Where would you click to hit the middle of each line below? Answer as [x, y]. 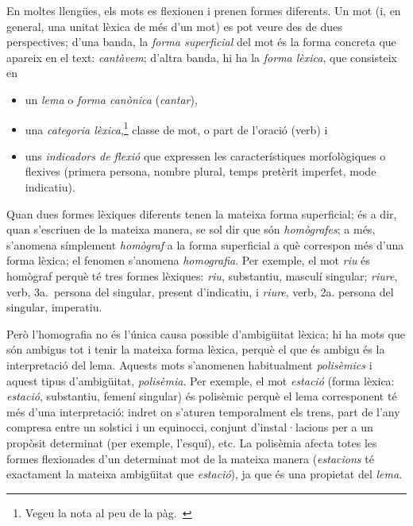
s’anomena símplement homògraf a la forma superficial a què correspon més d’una [205, 244]
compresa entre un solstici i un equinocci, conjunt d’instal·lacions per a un [190, 427]
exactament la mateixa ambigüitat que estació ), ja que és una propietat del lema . [205, 474]
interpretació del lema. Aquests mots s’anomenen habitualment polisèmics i [189, 364]
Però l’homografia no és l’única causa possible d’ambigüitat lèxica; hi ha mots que [206, 333]
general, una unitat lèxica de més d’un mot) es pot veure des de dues [174, 26]
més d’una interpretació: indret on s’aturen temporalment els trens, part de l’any [203, 411]
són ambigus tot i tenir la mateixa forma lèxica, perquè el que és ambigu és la [196, 349]
